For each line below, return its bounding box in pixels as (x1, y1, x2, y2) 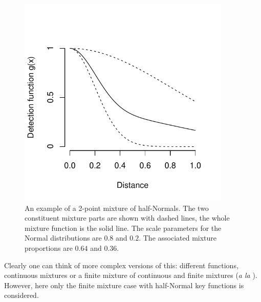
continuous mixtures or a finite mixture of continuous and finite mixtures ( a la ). (4, 270, 257, 281)
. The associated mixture (139, 232, 217, 243)
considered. (4, 290, 39, 300)
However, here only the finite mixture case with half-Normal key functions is (4, 279, 244, 290)
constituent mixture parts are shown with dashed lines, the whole (25, 212, 230, 223)
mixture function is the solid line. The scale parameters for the (25, 222, 222, 233)
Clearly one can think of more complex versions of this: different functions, (4, 260, 238, 270)
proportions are (25, 242, 73, 253)
